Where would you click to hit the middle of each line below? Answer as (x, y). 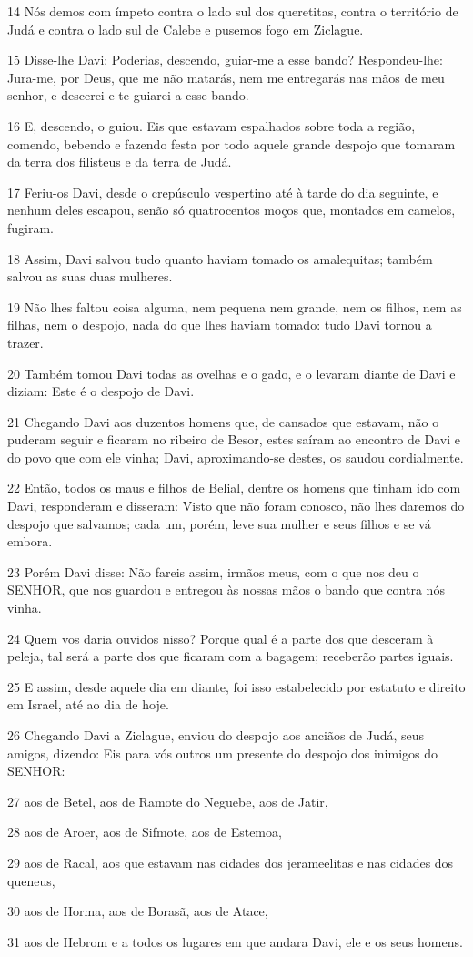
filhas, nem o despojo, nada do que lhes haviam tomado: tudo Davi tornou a (220, 325)
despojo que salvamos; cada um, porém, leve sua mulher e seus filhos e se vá (219, 523)
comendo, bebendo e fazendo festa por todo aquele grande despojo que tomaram (231, 143)
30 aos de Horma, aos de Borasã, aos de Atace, (138, 911)
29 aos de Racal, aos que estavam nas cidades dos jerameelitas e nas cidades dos (231, 862)
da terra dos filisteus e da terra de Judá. (120, 162)
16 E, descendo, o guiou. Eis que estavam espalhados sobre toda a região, (211, 125)
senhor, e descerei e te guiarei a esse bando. (128, 95)
